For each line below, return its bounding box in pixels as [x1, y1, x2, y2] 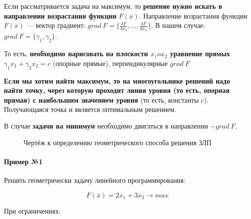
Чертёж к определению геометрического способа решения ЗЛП [24, 137, 212, 147]
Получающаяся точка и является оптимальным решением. [4, 104, 176, 114]
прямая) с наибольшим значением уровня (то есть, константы [4, 94, 199, 105]
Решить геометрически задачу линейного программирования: [4, 175, 186, 185]
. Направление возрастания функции [139, 10, 248, 21]
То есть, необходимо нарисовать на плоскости [4, 48, 148, 59]
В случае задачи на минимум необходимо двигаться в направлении [4, 120, 208, 131]
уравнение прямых [170, 48, 230, 59]
